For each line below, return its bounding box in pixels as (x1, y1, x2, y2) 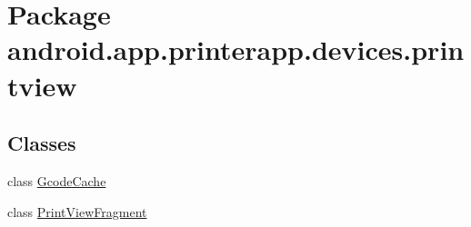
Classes (7, 129, 76, 157)
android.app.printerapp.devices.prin (7, 31, 465, 68)
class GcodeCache (7, 171, 106, 190)
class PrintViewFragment (7, 202, 147, 221)
